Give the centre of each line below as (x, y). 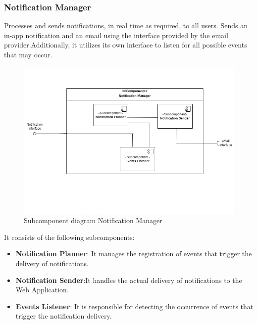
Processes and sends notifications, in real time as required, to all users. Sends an (126, 25)
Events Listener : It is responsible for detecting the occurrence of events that (134, 306)
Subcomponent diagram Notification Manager (93, 220)
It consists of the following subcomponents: (69, 237)
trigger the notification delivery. (64, 316)
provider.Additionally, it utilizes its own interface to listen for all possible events (126, 45)
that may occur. (28, 54)
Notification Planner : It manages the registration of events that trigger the (134, 254)
